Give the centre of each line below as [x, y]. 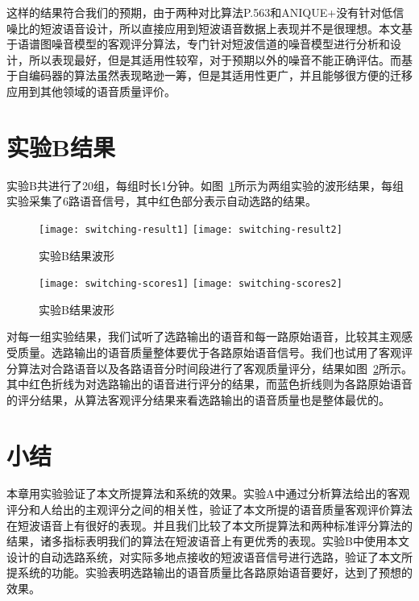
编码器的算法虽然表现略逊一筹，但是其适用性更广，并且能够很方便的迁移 [220, 75]
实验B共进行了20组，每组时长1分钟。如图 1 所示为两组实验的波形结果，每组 [205, 185]
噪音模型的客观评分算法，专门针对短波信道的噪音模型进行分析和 [220, 44]
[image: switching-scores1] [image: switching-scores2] [191, 284]
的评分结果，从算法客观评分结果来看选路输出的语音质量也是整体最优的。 [198, 399]
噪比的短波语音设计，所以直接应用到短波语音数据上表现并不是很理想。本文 [204, 28]
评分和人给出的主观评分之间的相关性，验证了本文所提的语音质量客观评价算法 [209, 510]
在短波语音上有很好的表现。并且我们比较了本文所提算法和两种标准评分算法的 [209, 525]
